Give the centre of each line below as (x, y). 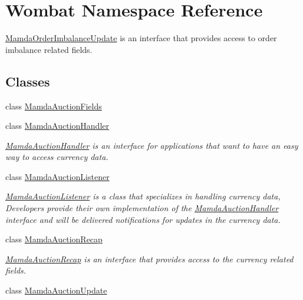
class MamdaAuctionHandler (57, 126)
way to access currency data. (57, 157)
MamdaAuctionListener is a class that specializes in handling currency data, (143, 196)
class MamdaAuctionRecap (54, 239)
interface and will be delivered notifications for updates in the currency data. (143, 219)
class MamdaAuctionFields (54, 106)
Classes (28, 81)
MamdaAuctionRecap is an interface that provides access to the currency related (149, 259)
